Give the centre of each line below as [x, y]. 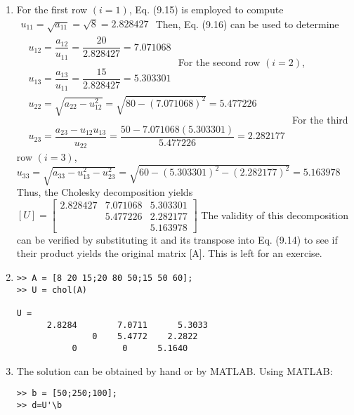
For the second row [219, 62]
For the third [320, 120]
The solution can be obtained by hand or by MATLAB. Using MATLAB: [175, 370]
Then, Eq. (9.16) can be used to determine [247, 24]
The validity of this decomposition [275, 215]
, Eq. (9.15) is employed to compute [206, 9]
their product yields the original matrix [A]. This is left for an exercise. [169, 253]
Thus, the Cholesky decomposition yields [105, 192]
